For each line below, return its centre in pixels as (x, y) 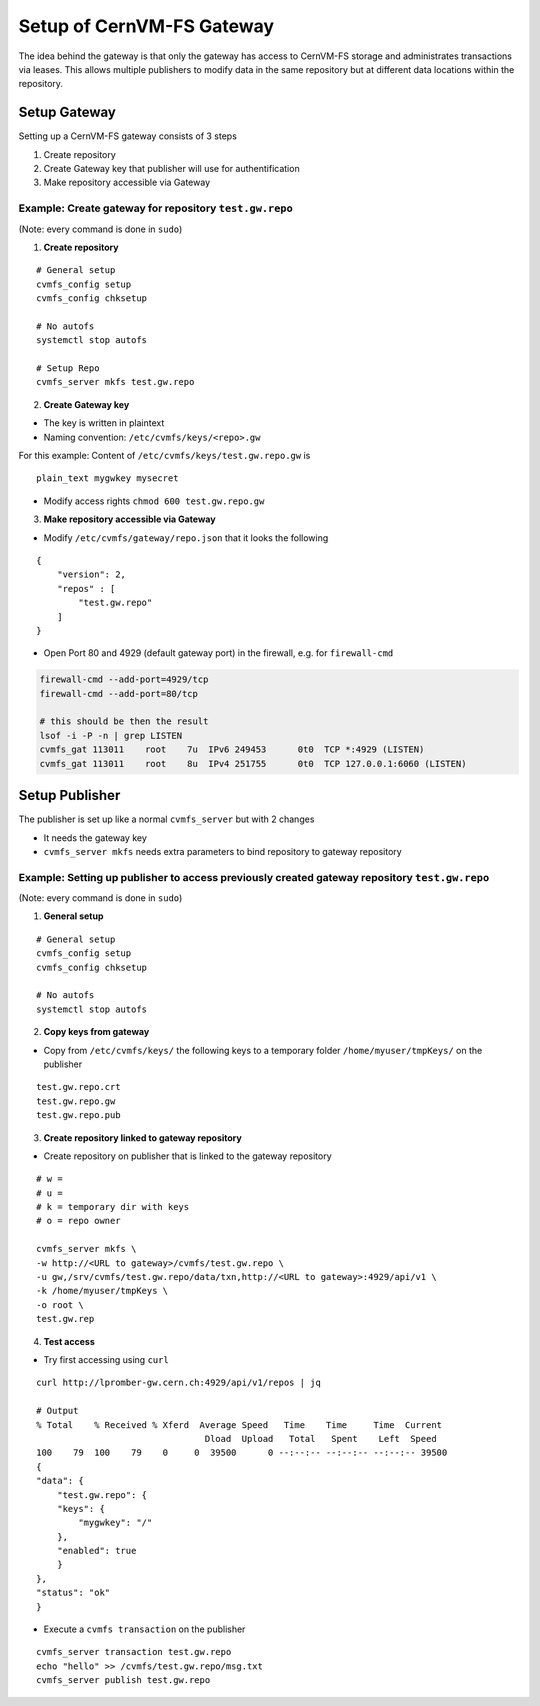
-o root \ (60, 1304)
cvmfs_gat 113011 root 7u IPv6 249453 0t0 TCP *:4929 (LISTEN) (232, 749)
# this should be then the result (124, 721)
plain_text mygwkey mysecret (107, 478)
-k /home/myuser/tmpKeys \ (102, 1291)
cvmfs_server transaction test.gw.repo (134, 1652)
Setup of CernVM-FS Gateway (146, 26)
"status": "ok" (73, 1593)
